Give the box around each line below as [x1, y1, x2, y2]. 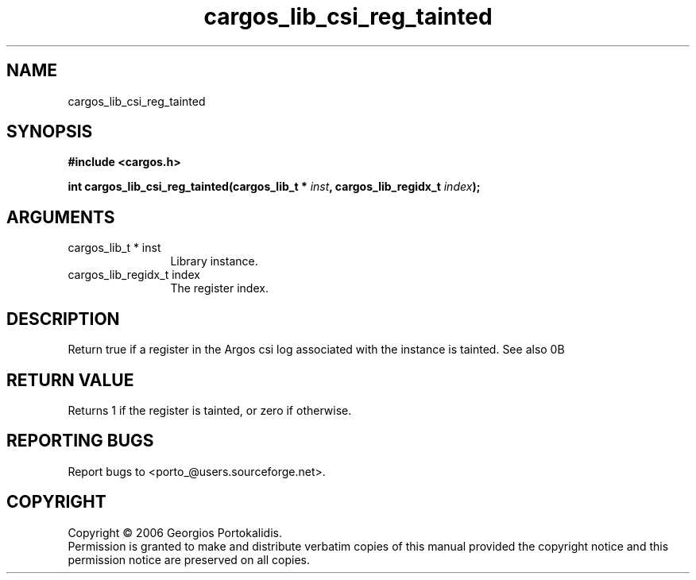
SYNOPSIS [6, 122, 93, 142]
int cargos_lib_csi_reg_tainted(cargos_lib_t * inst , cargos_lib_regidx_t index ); [68, 180, 481, 194]
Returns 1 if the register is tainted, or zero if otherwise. [68, 403, 352, 417]
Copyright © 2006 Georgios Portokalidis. [68, 525, 282, 539]
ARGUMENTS [6, 207, 115, 227]
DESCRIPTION [6, 308, 120, 329]
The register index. [170, 281, 269, 296]
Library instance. [170, 254, 258, 269]
